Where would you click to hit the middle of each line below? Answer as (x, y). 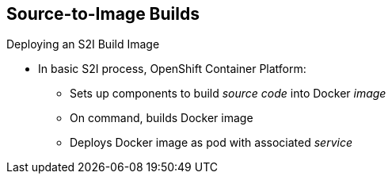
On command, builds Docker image (162, 118)
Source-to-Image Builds (103, 14)
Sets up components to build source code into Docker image (228, 94)
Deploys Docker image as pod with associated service (211, 143)
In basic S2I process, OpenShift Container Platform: (172, 69)
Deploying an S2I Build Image (83, 44)
